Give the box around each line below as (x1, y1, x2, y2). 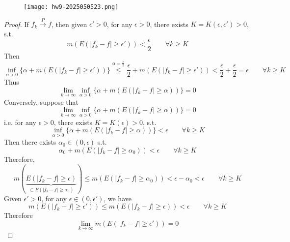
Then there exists (4, 137, 56, 147)
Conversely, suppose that (4, 96, 79, 107)
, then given (51, 19, 87, 29)
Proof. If (4, 19, 29, 29)
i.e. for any (4, 117, 36, 127)
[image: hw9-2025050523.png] (24, 3, 119, 10)
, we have (104, 193, 132, 203)
